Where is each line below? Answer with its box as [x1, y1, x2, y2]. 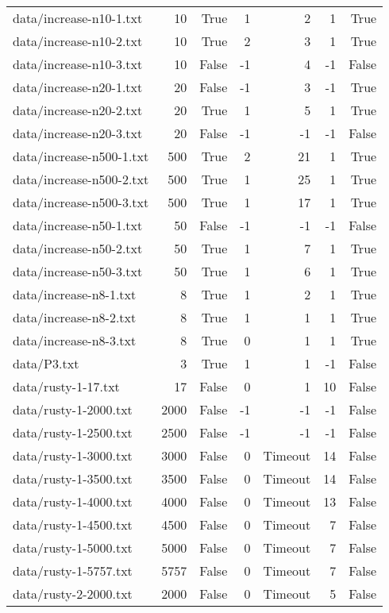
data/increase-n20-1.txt [13, 78, 143, 96]
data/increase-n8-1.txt [13, 285, 137, 303]
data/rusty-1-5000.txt [13, 538, 133, 557]
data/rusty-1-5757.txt [13, 561, 133, 580]
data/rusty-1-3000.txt [13, 446, 133, 465]
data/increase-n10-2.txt [13, 32, 143, 50]
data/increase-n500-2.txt [13, 170, 149, 188]
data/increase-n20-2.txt [13, 101, 143, 119]
